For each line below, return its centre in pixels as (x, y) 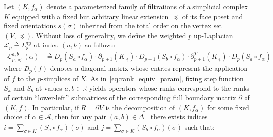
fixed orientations (30, 26)
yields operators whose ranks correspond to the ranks (169, 88)
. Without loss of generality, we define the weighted (109, 35)
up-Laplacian (213, 35)
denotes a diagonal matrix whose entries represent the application (149, 68)
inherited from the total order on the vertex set (151, 26)
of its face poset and (212, 16)
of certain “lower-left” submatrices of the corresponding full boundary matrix (120, 97)
